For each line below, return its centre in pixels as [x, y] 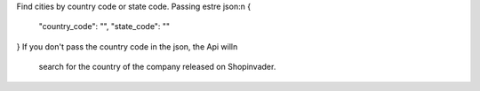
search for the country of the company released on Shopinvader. [157, 67]
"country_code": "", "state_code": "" [104, 27]
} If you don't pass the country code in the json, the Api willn [127, 46]
